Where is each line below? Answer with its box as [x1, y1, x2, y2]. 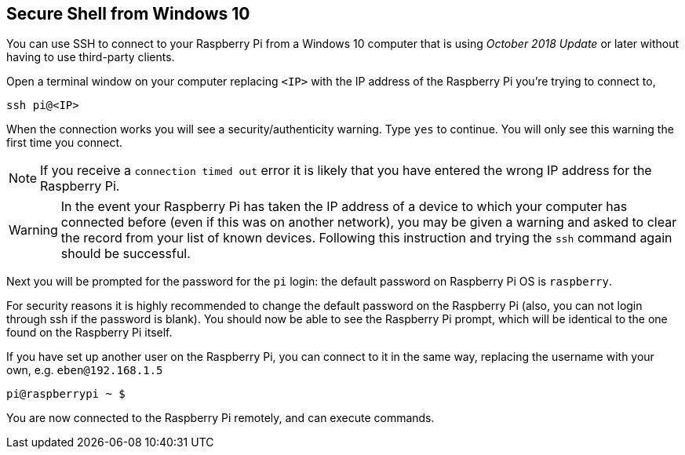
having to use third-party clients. [6, 50, 175, 64]
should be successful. [60, 246, 191, 262]
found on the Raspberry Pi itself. [6, 326, 173, 340]
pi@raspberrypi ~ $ [6, 388, 126, 401]
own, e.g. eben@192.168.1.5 [6, 363, 163, 377]
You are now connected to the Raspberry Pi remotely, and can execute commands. [6, 411, 435, 425]
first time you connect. [6, 136, 122, 150]
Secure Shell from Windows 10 [6, 4, 250, 24]
